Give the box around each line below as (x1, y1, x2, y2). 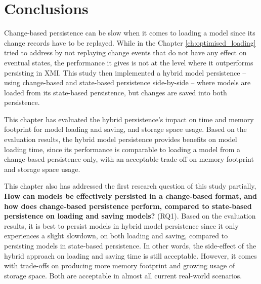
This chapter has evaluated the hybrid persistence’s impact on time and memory (4, 114, 254, 124)
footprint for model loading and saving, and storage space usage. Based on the (4, 124, 247, 134)
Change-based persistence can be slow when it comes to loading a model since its (4, 27, 255, 38)
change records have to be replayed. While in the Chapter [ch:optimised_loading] (4, 37, 256, 48)
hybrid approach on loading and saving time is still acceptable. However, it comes (4, 250, 257, 261)
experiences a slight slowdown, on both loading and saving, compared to (4, 230, 228, 241)
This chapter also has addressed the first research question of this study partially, (4, 181, 256, 191)
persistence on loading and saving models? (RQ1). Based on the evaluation (4, 210, 256, 221)
